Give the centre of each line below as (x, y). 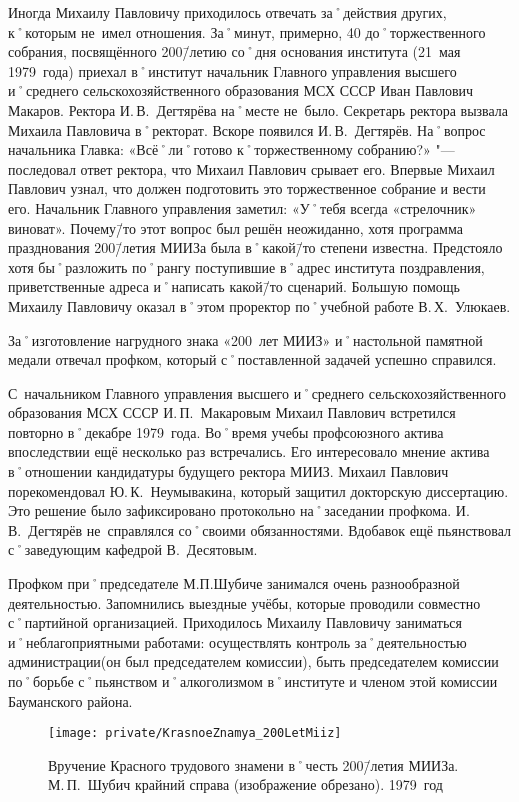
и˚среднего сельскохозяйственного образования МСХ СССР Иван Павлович (241, 90)
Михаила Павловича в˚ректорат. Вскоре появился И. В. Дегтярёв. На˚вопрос (247, 129)
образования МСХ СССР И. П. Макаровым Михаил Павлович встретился (232, 412)
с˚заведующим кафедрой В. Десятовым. (133, 549)
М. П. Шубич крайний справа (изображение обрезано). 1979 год (245, 784)
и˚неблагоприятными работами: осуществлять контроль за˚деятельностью (237, 641)
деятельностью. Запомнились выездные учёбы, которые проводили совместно (244, 602)
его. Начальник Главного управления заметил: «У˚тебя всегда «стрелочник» (242, 207)
